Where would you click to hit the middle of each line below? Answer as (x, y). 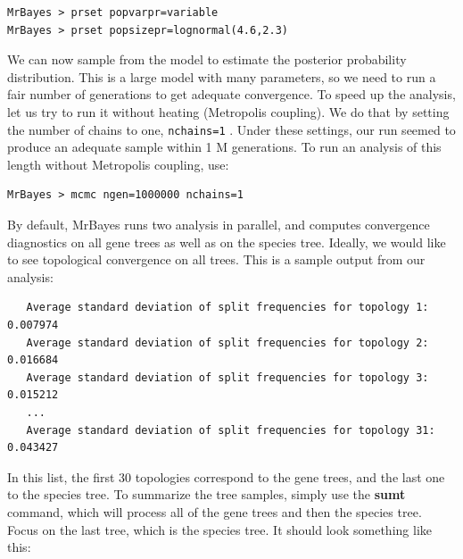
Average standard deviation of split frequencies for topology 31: (231, 430)
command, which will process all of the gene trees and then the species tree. (215, 511)
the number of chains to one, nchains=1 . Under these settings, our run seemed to (231, 129)
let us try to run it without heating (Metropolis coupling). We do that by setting (228, 111)
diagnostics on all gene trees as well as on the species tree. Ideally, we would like (227, 242)
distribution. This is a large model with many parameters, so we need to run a (222, 76)
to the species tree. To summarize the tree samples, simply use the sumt (207, 494)
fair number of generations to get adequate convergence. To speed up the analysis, (231, 94)
